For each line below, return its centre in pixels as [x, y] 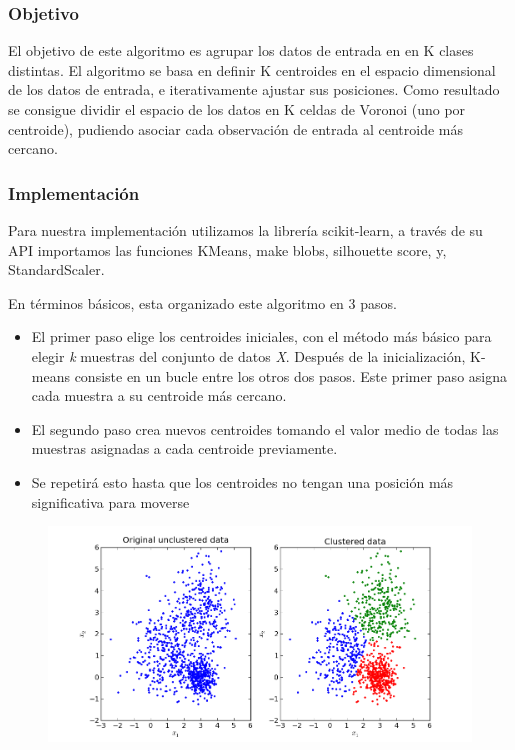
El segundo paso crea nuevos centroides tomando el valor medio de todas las [265, 428]
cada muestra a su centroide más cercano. [159, 395]
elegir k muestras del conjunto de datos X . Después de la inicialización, [248, 355]
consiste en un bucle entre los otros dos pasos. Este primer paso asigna [290, 375]
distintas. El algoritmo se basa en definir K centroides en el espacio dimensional [252, 69]
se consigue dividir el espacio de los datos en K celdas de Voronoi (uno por [237, 109]
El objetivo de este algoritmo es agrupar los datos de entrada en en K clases [241, 50]
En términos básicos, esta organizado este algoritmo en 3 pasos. [202, 302]
